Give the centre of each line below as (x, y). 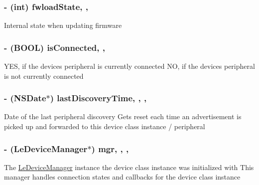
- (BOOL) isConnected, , (55, 47)
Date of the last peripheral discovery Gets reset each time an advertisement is (123, 116)
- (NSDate (25, 98)
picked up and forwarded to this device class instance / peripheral (105, 126)
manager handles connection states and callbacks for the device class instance (122, 177)
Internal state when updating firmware (63, 25)
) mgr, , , (110, 148)
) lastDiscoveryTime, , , (98, 98)
